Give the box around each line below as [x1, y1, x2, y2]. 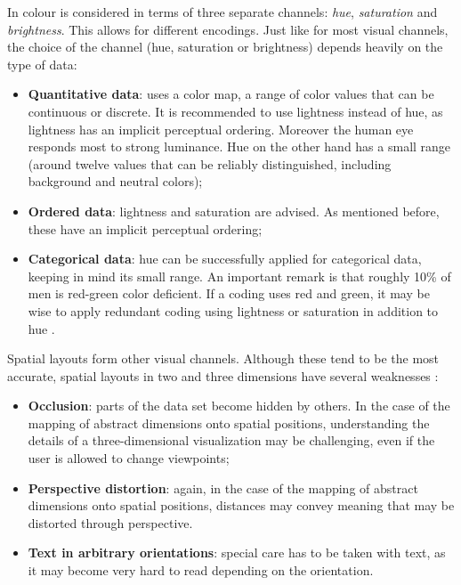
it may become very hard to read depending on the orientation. [28, 561, 374, 580]
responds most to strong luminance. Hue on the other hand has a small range [28, 137, 451, 156]
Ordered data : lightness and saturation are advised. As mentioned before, [28, 201, 440, 220]
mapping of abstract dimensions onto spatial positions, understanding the [28, 413, 430, 432]
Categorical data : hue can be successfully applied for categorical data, [28, 249, 422, 268]
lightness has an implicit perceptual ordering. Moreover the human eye [28, 119, 414, 138]
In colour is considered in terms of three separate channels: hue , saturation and [7, 3, 438, 20]
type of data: [7, 54, 77, 73]
